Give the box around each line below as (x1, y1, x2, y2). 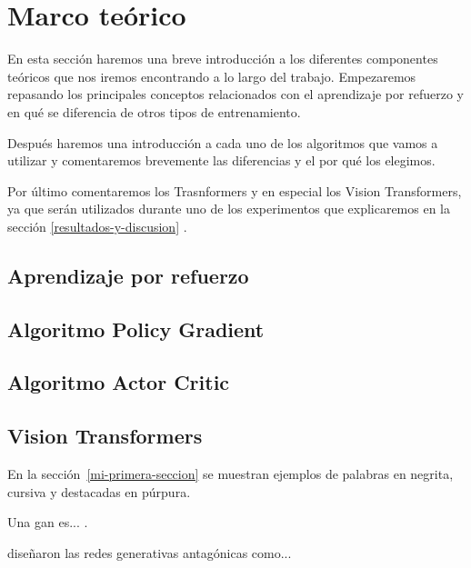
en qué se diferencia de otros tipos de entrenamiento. (7, 102, 301, 121)
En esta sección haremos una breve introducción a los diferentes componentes (7, 49, 438, 68)
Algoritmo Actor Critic (7, 368, 230, 396)
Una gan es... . (7, 513, 88, 532)
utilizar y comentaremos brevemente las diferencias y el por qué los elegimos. (7, 151, 436, 170)
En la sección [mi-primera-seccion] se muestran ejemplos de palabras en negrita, (7, 464, 454, 483)
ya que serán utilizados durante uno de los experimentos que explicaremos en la (7, 199, 451, 218)
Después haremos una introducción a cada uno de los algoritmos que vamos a (7, 133, 438, 152)
